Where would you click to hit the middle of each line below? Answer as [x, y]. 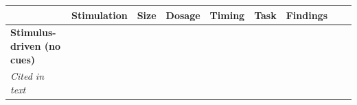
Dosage [183, 15]
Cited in [27, 76]
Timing [227, 15]
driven [26, 45]
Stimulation [100, 15]
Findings [307, 15]
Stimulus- [33, 32]
